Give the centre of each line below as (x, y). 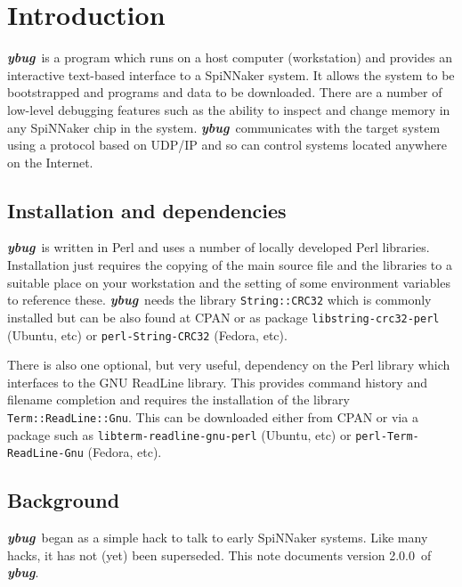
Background (64, 500)
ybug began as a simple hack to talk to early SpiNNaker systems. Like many (218, 538)
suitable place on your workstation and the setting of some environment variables (229, 282)
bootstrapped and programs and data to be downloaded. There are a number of (225, 92)
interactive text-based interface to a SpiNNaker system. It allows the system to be (231, 74)
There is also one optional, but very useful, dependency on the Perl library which (229, 365)
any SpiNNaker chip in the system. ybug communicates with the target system (224, 127)
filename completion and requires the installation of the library (178, 399)
